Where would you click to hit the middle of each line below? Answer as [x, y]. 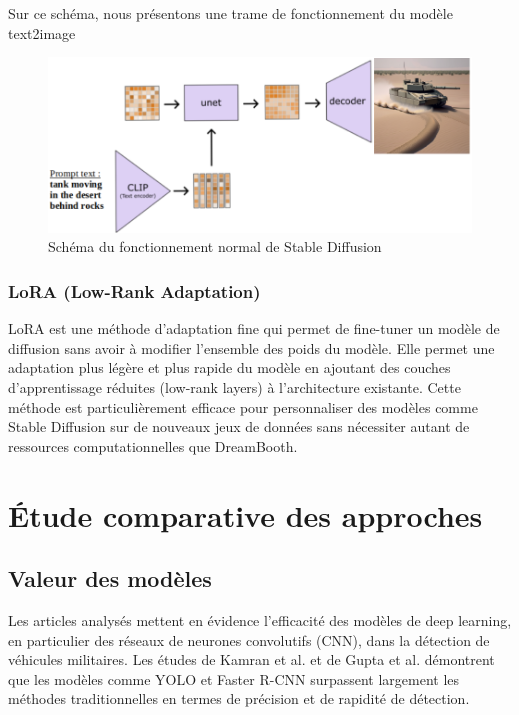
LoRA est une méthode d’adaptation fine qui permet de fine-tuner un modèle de [254, 328]
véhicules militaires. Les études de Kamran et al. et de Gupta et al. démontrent [251, 659]
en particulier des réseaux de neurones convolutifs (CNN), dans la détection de [249, 639]
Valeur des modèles [110, 578]
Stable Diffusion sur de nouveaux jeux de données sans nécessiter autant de [239, 426]
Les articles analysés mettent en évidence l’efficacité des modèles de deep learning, [260, 620]
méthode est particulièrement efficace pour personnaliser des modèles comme [243, 406]
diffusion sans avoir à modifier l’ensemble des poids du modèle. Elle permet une [251, 347]
